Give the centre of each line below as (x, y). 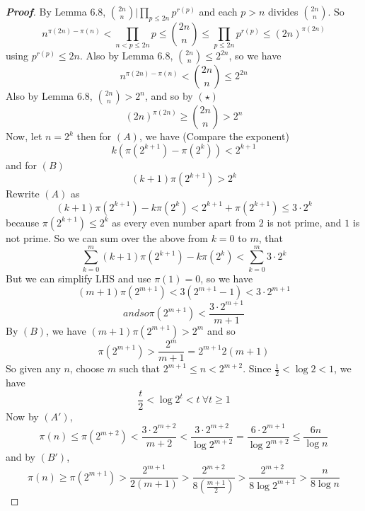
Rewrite (23, 194)
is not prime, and (304, 222)
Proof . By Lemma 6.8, (56, 11)
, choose (87, 368)
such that (140, 368)
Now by (22, 416)
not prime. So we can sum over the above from (107, 237)
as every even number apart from (184, 222)
